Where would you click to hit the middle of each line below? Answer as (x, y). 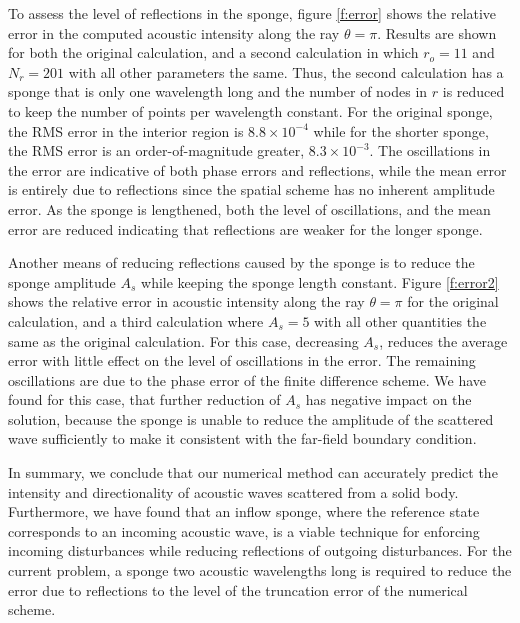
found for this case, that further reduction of (144, 399)
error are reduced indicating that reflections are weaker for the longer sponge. (245, 228)
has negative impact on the (388, 399)
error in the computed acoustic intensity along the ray (174, 32)
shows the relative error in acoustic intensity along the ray (186, 301)
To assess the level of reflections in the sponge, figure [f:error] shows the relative (252, 13)
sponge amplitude (62, 281)
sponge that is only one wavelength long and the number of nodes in (218, 91)
